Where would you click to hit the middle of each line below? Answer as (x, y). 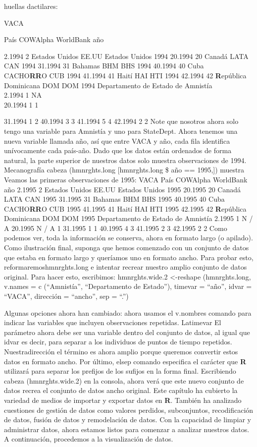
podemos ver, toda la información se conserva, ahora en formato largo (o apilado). (128, 238)
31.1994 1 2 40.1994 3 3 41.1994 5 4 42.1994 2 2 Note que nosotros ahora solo (121, 121)
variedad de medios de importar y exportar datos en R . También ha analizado (123, 400)
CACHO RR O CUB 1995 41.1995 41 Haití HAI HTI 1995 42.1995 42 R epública (125, 208)
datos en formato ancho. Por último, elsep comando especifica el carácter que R (125, 361)
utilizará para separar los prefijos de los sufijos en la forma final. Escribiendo (120, 371)
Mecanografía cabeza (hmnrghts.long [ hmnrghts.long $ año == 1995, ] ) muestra (124, 170)
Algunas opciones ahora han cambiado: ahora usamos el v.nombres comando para (128, 312)
